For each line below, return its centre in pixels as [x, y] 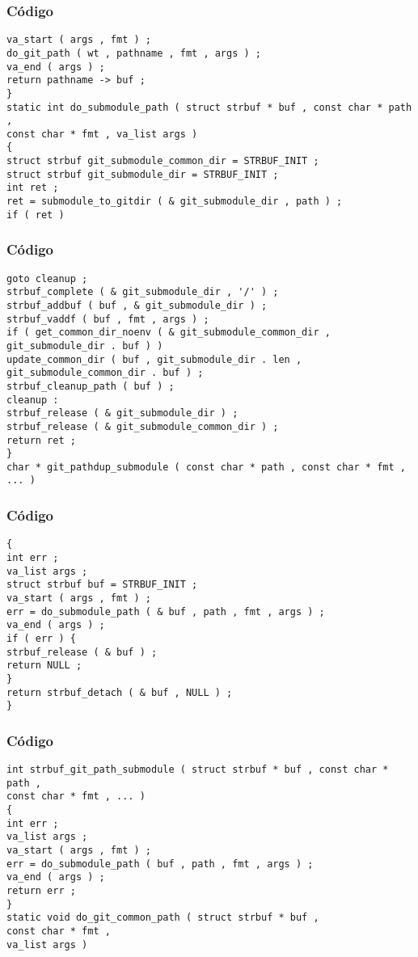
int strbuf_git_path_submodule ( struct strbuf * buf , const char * [198, 770]
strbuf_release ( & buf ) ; [82, 652]
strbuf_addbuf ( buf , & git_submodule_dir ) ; [137, 305]
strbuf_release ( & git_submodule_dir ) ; [122, 413]
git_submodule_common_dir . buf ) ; [105, 373]
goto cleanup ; [47, 278]
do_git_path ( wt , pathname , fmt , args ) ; [134, 53]
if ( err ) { [41, 638]
